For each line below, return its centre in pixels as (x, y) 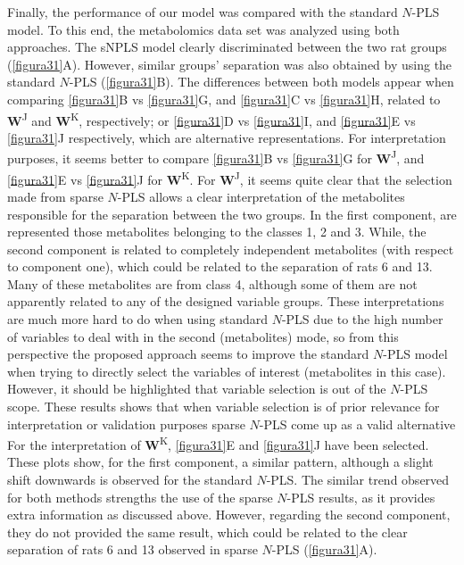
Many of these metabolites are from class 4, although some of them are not (212, 283)
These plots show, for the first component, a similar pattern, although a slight (220, 462)
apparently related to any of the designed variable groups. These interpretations (226, 301)
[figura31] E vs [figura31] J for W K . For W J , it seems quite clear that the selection (230, 178)
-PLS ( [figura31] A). (324, 549)
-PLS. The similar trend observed (358, 480)
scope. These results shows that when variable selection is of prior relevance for (224, 407)
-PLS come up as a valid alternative (357, 424)
